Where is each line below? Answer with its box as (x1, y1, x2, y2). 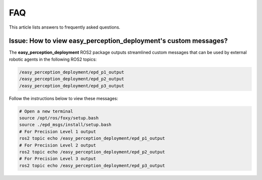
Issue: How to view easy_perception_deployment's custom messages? (9, 37, 228, 45)
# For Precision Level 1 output (19, 129, 97, 134)
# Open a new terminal (19, 108, 73, 114)
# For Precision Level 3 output (19, 156, 97, 162)
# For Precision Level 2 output (19, 142, 97, 148)
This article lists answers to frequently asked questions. (9, 24, 121, 30)
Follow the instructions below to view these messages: (9, 95, 118, 101)
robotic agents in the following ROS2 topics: (9, 56, 97, 62)
